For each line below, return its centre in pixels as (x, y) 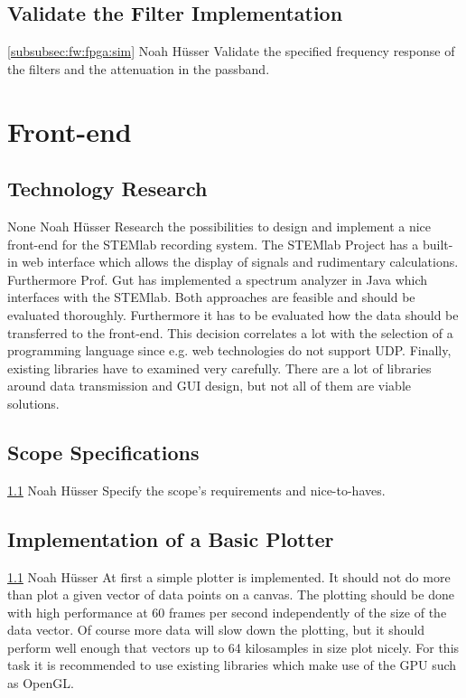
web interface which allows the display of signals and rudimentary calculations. (240, 262)
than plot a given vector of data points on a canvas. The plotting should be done (231, 594)
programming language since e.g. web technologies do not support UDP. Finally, (229, 350)
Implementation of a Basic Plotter (171, 538)
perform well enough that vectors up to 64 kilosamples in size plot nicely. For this (233, 647)
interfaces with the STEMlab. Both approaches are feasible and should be (211, 297)
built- (438, 244)
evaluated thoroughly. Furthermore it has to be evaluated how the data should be (233, 314)
